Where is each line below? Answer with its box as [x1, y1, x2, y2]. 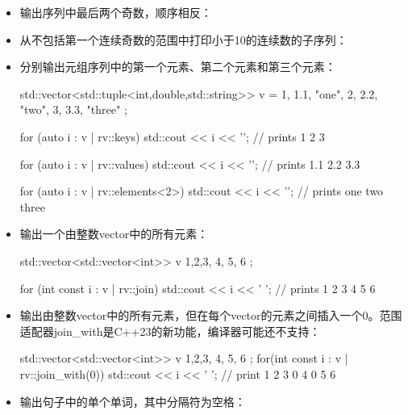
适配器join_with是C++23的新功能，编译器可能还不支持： [19, 322, 321, 339]
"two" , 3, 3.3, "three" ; [19, 101, 127, 118]
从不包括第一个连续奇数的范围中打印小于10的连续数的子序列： [19, 31, 348, 48]
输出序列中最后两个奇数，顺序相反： [19, 4, 212, 20]
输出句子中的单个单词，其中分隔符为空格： [19, 392, 246, 409]
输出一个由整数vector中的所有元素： [19, 225, 209, 242]
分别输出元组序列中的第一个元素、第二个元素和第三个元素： [19, 58, 336, 75]
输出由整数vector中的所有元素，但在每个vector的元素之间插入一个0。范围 [19, 307, 402, 324]
